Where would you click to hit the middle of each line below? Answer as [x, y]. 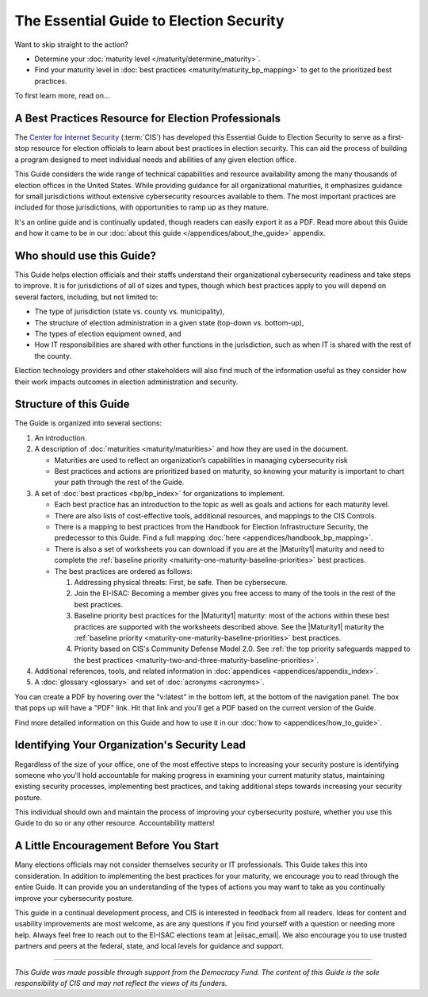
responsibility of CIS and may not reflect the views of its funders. [121, 983]
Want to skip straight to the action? [71, 44]
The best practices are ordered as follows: [124, 571]
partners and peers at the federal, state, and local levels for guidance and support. [149, 946]
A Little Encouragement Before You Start [117, 846]
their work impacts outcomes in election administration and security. [126, 382]
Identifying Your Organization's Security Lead [130, 745]
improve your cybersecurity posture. [74, 898]
